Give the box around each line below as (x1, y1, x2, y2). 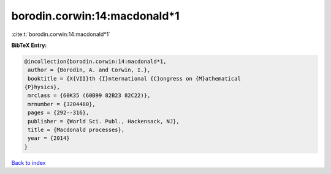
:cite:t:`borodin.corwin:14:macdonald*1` (11, 31, 110, 38)
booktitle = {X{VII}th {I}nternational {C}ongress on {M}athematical (28, 75, 242, 82)
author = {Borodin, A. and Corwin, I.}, (28, 67, 151, 73)
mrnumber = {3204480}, (28, 101, 96, 107)
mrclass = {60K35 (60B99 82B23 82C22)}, (28, 92, 151, 99)
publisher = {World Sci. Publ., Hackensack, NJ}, (28, 118, 180, 125)
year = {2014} (28, 135, 70, 142)
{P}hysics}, (24, 84, 61, 91)
